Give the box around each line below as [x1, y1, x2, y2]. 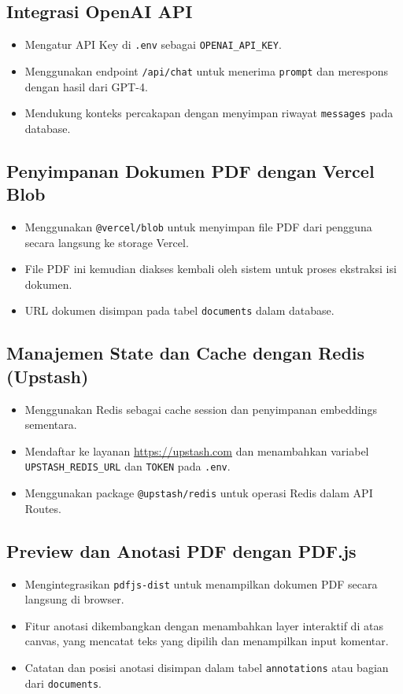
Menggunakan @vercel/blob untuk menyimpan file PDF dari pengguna [24, 218, 372, 234]
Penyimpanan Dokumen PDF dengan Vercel [6, 158, 375, 183]
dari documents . [24, 674, 102, 691]
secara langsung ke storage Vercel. [24, 234, 189, 250]
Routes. [24, 500, 61, 516]
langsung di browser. [24, 591, 124, 607]
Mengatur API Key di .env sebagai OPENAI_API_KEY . [24, 36, 282, 53]
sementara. [24, 416, 77, 433]
